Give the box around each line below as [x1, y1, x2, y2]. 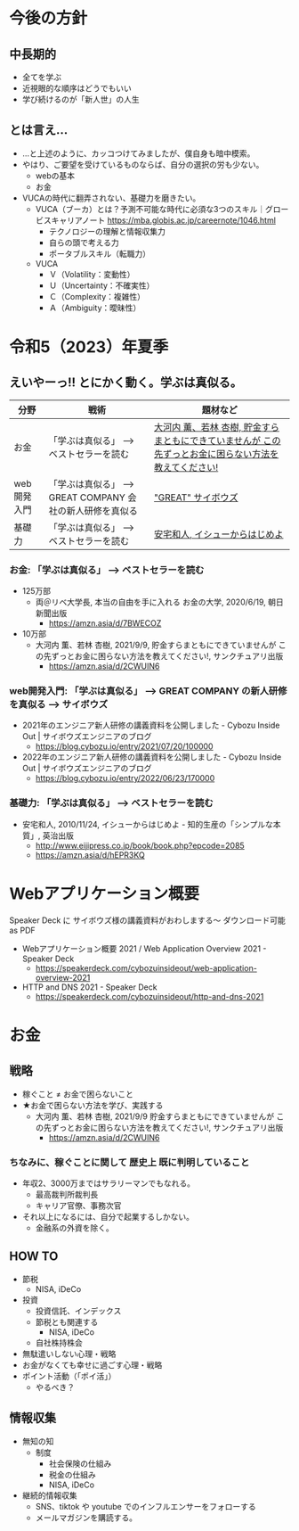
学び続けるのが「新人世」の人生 [21, 95, 140, 104]
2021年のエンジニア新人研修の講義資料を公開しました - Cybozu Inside [21, 720, 280, 731]
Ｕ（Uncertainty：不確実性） [48, 280, 155, 291]
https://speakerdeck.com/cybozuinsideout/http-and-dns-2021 [35, 991, 264, 1001]
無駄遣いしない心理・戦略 [21, 1348, 117, 1359]
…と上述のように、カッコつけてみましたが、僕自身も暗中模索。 [21, 148, 255, 159]
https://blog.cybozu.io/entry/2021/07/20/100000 [35, 741, 214, 752]
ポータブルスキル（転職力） [48, 248, 151, 259]
